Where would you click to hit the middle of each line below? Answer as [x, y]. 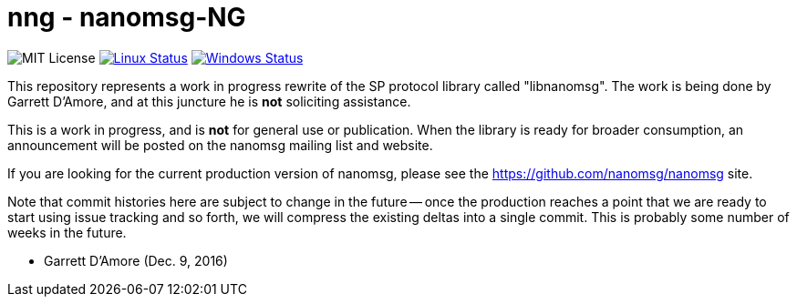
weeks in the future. [67, 232]
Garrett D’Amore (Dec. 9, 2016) [136, 260]
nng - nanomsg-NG [127, 17]
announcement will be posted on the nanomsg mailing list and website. [220, 145]
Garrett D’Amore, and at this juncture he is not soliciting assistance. [209, 101]
